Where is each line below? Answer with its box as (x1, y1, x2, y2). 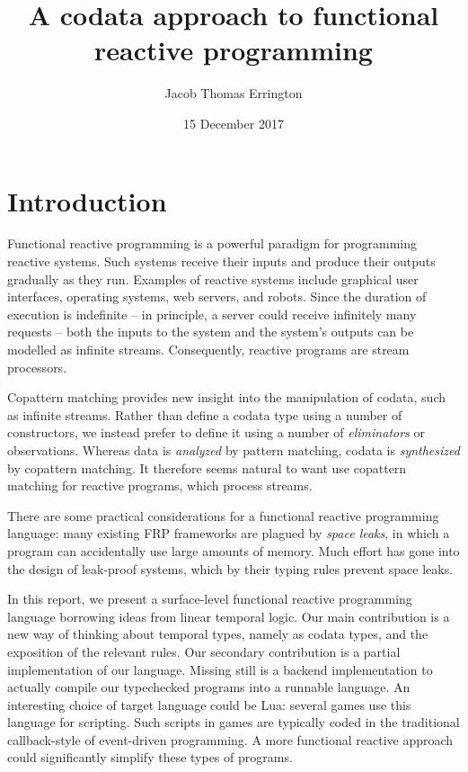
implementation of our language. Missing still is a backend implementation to (7, 660, 433, 678)
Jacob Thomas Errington (164, 84, 303, 103)
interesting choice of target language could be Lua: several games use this (7, 695, 411, 714)
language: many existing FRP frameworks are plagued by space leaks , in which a (7, 524, 450, 543)
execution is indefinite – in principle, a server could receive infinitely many (7, 304, 417, 323)
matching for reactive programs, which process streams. (7, 476, 313, 495)
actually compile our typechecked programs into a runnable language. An (7, 678, 411, 696)
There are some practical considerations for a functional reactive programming (7, 506, 439, 525)
